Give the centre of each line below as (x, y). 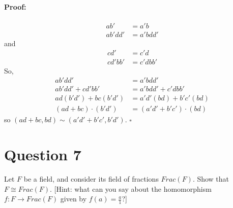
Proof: (15, 6)
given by (74, 199)
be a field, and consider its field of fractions (91, 178)
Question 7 (43, 154)
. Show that (211, 178)
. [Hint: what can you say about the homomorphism (130, 188)
